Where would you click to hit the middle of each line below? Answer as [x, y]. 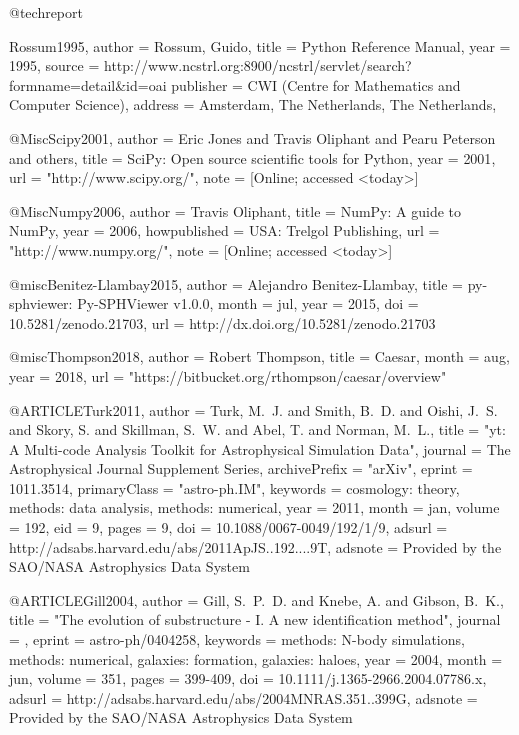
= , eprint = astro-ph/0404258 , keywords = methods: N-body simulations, [237, 639]
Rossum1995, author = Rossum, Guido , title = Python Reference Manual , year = [260, 45]
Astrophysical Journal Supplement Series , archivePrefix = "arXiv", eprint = [241, 468]
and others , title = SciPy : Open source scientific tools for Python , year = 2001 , [252, 157]
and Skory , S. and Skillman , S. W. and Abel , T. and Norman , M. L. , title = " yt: [257, 429]
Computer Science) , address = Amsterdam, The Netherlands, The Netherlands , [253, 104]
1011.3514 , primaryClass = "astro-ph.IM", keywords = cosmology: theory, [234, 487]
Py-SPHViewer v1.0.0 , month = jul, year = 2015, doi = [248, 303]
